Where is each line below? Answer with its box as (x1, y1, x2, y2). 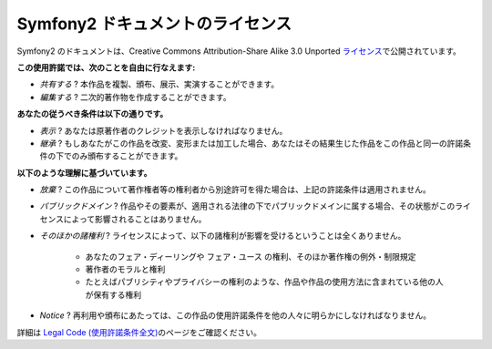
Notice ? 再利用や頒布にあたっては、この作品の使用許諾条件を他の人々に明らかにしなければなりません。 (39, 310, 432, 321)
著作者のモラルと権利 (85, 264, 166, 275)
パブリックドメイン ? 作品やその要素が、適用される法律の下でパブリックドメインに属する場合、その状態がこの (39, 200, 456, 211)
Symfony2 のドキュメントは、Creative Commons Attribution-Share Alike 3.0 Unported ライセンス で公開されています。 (16, 46, 462, 56)
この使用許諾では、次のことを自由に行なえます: (16, 62, 196, 73)
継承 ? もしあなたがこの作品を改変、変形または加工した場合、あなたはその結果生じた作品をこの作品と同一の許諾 (39, 138, 464, 149)
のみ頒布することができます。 (71, 150, 183, 161)
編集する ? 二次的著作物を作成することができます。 (39, 91, 231, 102)
